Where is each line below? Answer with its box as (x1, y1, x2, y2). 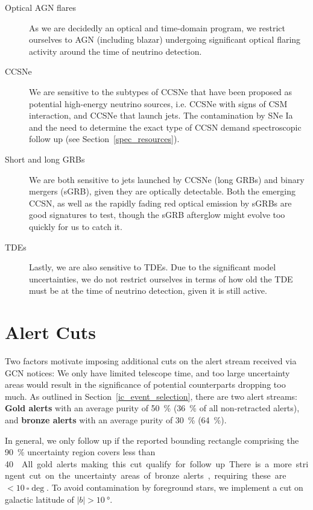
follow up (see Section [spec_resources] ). (29, 132, 180, 145)
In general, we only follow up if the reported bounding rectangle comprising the (5, 434, 299, 446)
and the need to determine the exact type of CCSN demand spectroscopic (29, 120, 302, 133)
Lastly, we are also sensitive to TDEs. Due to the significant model (29, 261, 276, 273)
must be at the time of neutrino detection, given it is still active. (29, 284, 267, 297)
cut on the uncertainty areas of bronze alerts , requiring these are (29, 469, 286, 482)
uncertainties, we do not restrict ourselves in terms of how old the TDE (29, 272, 293, 285)
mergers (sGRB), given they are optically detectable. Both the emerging (29, 185, 296, 197)
